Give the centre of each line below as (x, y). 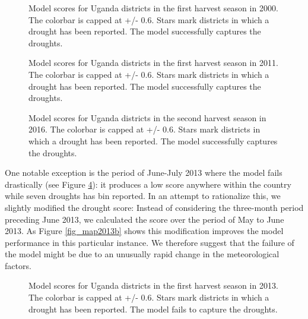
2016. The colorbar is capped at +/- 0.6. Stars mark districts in (145, 129)
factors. (18, 265)
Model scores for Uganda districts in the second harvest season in (147, 117)
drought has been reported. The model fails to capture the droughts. (153, 309)
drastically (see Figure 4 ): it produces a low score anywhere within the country (148, 184)
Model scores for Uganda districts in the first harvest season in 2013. (153, 285)
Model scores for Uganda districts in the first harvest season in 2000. (153, 8)
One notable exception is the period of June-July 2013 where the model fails (144, 173)
